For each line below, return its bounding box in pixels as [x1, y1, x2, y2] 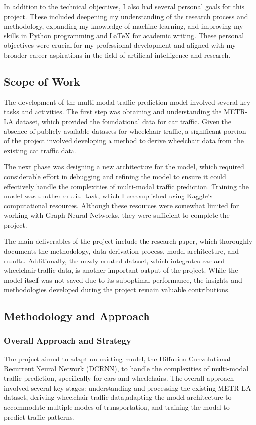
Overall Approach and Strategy [4, 334, 132, 346]
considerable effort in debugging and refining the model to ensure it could [4, 171, 226, 181]
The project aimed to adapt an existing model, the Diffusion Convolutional [4, 354, 231, 364]
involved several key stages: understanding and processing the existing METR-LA [4, 382, 251, 392]
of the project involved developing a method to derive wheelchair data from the [4, 135, 244, 146]
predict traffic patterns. [4, 411, 74, 422]
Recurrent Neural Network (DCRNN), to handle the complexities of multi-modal [4, 363, 249, 373]
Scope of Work [4, 73, 80, 89]
